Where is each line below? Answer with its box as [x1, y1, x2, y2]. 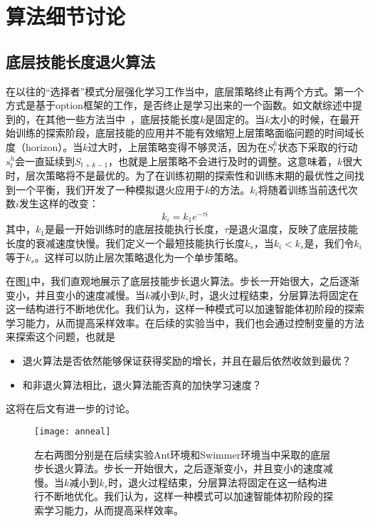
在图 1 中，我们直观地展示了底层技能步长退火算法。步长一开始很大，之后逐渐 [6, 273, 359, 288]
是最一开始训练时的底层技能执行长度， [44, 221, 224, 236]
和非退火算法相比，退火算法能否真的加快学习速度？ [22, 377, 262, 392]
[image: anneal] [34, 426, 111, 437]
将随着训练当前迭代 [258, 182, 348, 197]
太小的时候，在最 [270, 111, 350, 126]
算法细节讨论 [6, 1, 126, 31]
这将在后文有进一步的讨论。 [6, 401, 135, 416]
